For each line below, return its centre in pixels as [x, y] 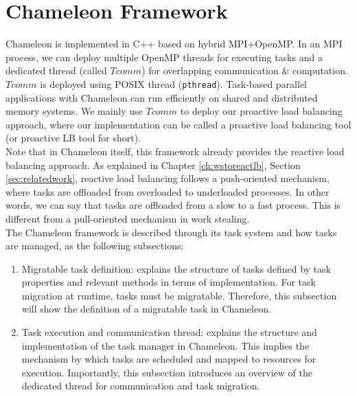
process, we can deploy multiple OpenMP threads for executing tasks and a [164, 57]
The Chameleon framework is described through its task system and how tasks [171, 232]
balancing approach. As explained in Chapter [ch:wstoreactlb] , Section [153, 165]
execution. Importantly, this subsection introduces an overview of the [167, 372]
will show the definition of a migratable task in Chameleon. [146, 309]
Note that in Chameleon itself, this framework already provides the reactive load [175, 151]
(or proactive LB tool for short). [73, 138]
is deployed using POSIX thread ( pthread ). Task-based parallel [173, 83]
